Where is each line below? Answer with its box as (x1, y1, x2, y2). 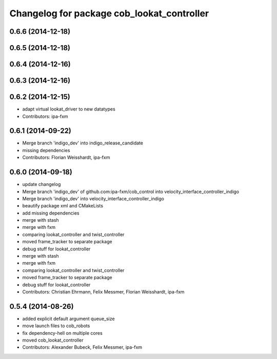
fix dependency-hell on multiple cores (22, 330, 103, 336)
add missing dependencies (22, 210, 80, 216)
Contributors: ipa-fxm (22, 113, 69, 119)
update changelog (22, 181, 61, 187)
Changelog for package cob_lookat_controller (9, 8, 209, 19)
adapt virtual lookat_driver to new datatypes (22, 106, 115, 112)
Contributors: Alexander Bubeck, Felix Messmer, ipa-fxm (22, 344, 143, 350)
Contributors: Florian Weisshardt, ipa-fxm (22, 154, 110, 161)
